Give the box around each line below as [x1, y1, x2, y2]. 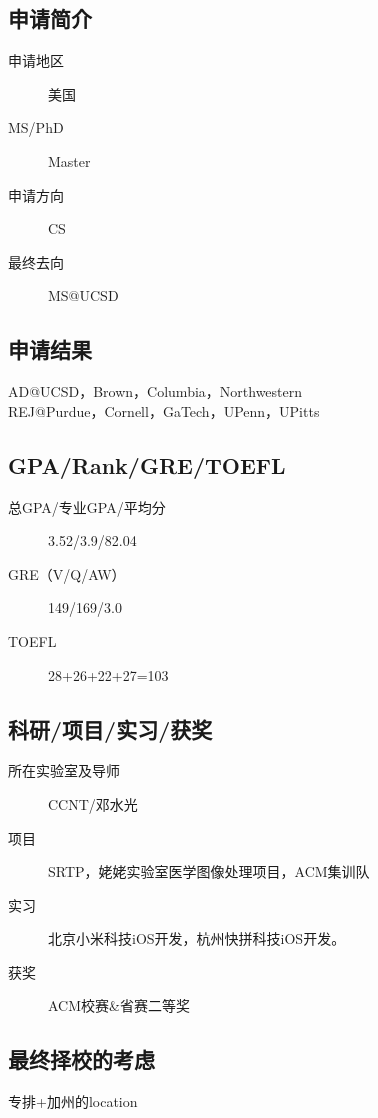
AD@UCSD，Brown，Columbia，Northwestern [8, 381, 303, 402]
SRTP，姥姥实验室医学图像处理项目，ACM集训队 [48, 861, 370, 882]
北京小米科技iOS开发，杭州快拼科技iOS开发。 [48, 928, 346, 949]
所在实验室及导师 [8, 760, 120, 781]
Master [48, 150, 91, 171]
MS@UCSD [48, 285, 119, 306]
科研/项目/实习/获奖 [8, 713, 213, 744]
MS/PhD [8, 117, 64, 138]
